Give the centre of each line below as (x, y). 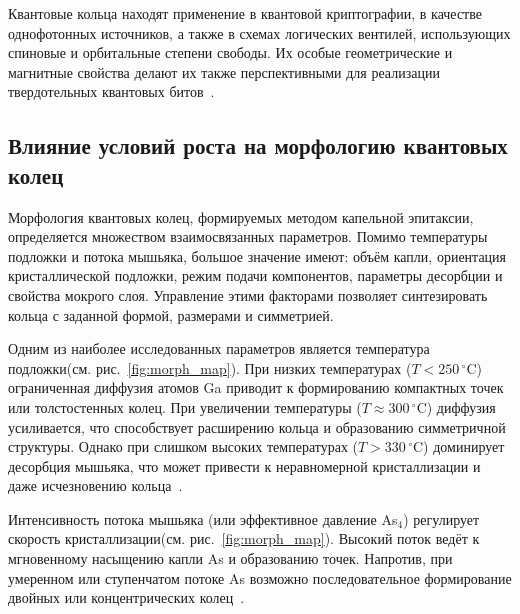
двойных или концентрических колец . (126, 597)
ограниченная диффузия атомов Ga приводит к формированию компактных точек (256, 387)
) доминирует (464, 446)
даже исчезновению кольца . (95, 485)
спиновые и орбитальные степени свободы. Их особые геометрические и (230, 52)
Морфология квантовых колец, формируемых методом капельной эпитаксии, (241, 216)
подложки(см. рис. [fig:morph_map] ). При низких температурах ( (210, 367)
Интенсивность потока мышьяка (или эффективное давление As (203, 518)
